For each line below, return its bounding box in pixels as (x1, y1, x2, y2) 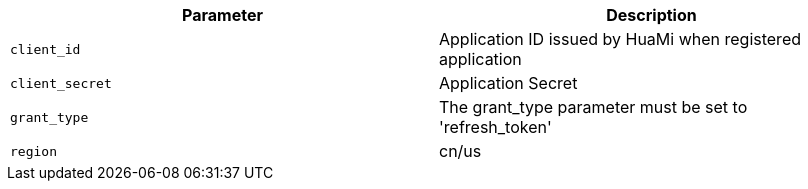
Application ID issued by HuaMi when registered (439, 29, 801, 49)
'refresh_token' (439, 117, 552, 137)
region (10, 143, 57, 159)
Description (606, 5, 697, 25)
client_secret (10, 75, 112, 91)
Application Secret (439, 73, 578, 93)
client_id (10, 41, 81, 57)
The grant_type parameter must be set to (439, 97, 748, 117)
